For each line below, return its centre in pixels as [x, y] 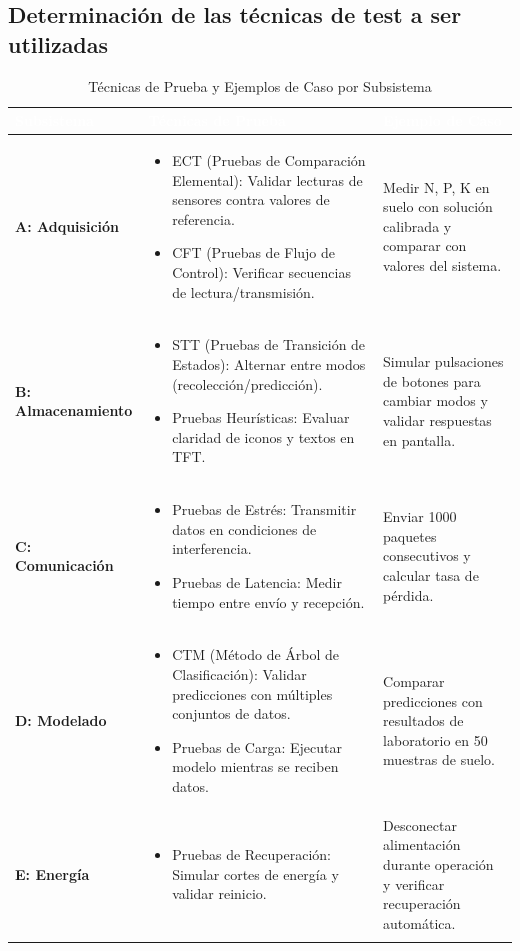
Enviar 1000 [420, 516]
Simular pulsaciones [443, 361]
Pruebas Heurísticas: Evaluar [261, 417]
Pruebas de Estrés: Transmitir [264, 509]
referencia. [203, 218]
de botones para [432, 380]
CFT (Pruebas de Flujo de [254, 252]
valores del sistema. [442, 265]
